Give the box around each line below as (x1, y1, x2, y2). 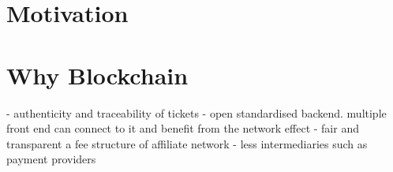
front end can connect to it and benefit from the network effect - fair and (6, 120, 359, 136)
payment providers (6, 151, 96, 167)
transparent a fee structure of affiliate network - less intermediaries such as (6, 135, 368, 151)
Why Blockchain (6, 58, 189, 91)
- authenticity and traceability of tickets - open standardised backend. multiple (6, 104, 387, 121)
